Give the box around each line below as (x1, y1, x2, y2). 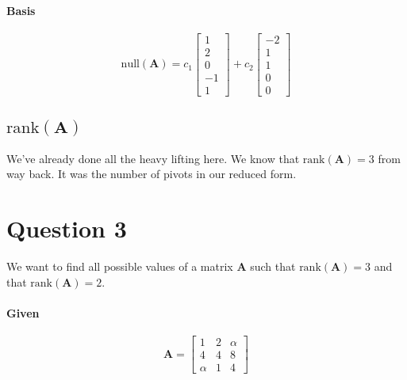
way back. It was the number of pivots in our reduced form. (6, 165, 297, 182)
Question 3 (6, 212, 127, 245)
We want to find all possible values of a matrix (6, 258, 233, 275)
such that (250, 258, 296, 275)
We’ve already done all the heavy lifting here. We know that (6, 150, 300, 166)
